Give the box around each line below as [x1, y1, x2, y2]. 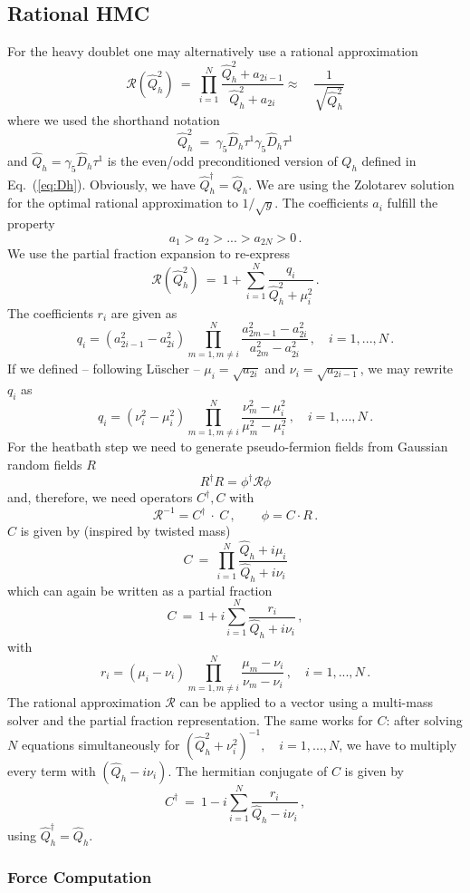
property [7, 214, 55, 233]
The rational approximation [7, 693, 161, 712]
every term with [7, 761, 96, 780]
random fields [7, 455, 82, 474]
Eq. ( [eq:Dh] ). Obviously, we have [7, 174, 196, 193]
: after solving [386, 710, 463, 729]
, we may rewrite [360, 359, 454, 378]
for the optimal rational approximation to [7, 193, 238, 212]
